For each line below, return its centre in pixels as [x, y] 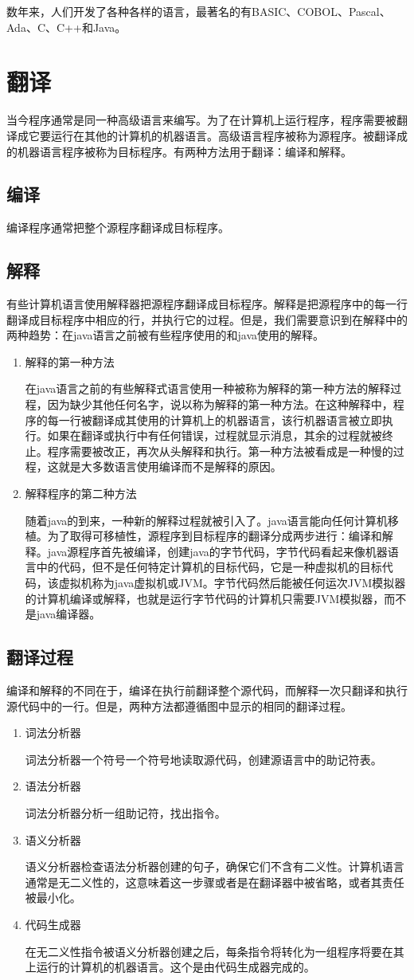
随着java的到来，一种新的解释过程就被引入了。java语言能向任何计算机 [206, 520]
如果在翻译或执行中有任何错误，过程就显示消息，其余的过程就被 [215, 435]
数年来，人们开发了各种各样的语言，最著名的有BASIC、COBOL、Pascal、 [199, 11]
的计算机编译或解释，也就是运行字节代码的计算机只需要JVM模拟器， [205, 598]
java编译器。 [68, 614]
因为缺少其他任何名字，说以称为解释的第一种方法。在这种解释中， [220, 404]
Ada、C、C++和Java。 [66, 27]
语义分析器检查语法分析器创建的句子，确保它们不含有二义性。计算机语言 [215, 866]
